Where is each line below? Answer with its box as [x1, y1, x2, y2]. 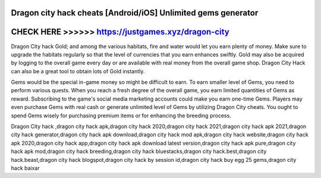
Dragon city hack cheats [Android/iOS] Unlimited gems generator [11, 8, 259, 18]
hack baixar [11, 164, 40, 171]
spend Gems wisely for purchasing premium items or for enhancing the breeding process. [11, 112, 231, 119]
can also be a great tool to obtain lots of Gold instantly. [11, 67, 145, 74]
